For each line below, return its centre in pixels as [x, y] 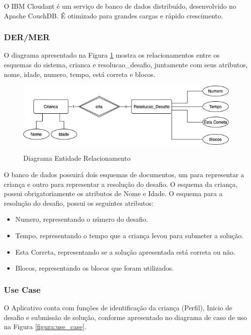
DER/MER [27, 37]
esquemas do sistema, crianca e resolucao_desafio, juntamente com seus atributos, [126, 64]
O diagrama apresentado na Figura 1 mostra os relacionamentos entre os [112, 55]
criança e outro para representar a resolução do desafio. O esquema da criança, [121, 184]
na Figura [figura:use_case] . [45, 327]
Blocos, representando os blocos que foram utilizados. [94, 268]
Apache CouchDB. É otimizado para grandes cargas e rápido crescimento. [114, 15]
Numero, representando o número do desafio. [82, 219]
